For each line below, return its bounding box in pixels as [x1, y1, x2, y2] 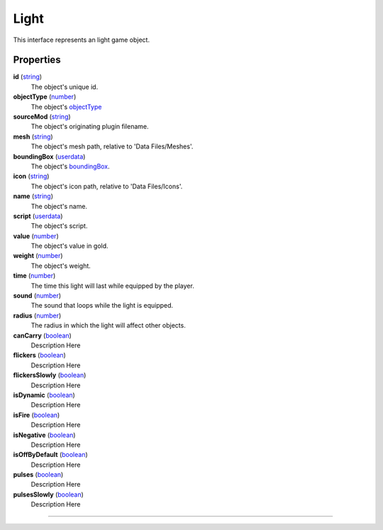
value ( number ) [13, 232, 60, 240]
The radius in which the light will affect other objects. [30, 321, 186, 330]
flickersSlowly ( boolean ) [13, 371, 87, 379]
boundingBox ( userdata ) [13, 152, 86, 161]
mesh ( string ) [13, 132, 53, 141]
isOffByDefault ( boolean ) [13, 450, 88, 459]
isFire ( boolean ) [13, 411, 60, 419]
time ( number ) [13, 271, 56, 280]
